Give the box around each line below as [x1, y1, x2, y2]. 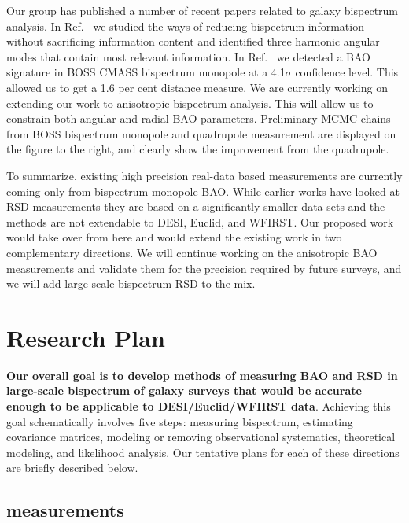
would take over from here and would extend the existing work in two [6, 229, 342, 245]
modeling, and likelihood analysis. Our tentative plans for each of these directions [6, 444, 400, 460]
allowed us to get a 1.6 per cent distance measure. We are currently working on [6, 79, 388, 95]
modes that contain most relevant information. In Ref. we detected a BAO [6, 48, 370, 64]
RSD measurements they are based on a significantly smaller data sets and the [6, 198, 385, 215]
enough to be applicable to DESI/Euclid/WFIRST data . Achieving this [6, 398, 391, 414]
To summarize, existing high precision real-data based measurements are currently [6, 167, 403, 183]
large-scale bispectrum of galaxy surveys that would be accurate [6, 382, 362, 399]
